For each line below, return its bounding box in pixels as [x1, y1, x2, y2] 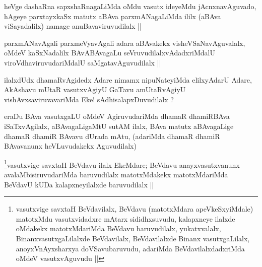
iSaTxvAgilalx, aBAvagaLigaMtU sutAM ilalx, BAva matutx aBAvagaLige [4, 120, 234, 131]
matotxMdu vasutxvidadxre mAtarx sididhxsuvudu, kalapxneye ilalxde [16, 213, 235, 224]
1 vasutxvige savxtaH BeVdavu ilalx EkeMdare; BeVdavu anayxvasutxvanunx [4, 158, 240, 170]
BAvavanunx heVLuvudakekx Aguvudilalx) [4, 141, 137, 151]
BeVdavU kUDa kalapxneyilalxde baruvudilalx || [4, 179, 154, 189]
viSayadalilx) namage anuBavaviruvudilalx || [4, 21, 142, 31]
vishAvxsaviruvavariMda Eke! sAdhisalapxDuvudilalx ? [4, 94, 174, 104]
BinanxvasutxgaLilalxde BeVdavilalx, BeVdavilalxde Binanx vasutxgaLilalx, [16, 233, 250, 243]
